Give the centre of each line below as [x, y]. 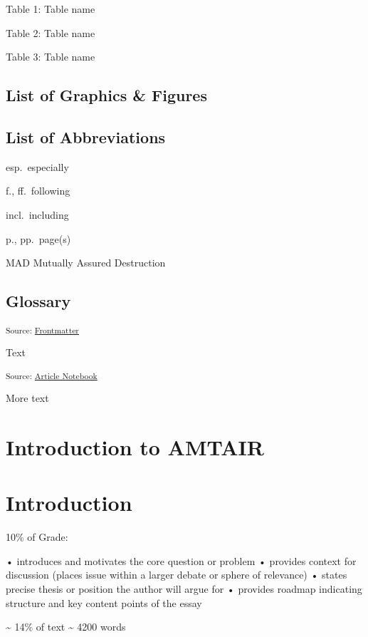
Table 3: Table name [51, 57]
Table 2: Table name [51, 32]
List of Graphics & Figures [106, 95]
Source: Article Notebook [52, 375]
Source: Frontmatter [42, 330]
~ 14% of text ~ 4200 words [66, 627]
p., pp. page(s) [38, 238]
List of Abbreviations [86, 136]
